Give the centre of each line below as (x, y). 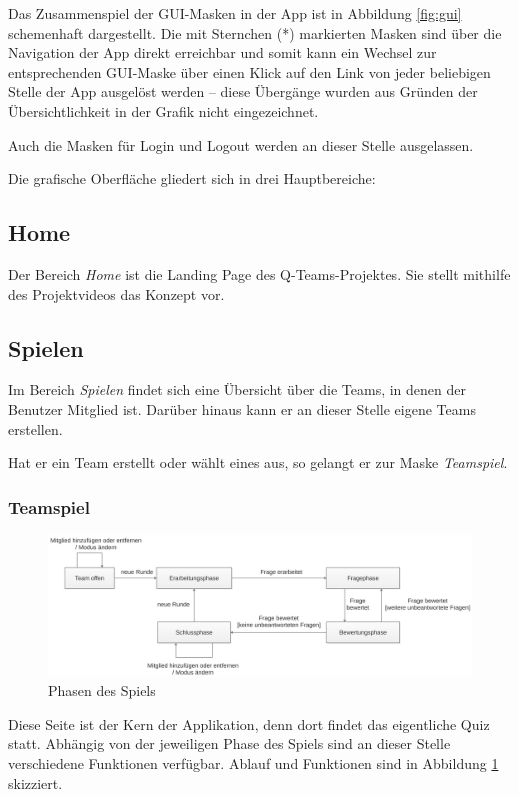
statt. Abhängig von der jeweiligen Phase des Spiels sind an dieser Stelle (229, 743)
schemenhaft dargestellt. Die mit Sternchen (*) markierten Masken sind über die (255, 32)
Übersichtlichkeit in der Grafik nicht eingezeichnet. (163, 110)
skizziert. (35, 782)
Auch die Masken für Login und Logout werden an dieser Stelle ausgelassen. (241, 144)
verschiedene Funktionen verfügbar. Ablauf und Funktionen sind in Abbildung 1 (253, 762)
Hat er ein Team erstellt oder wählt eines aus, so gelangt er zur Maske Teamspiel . (258, 462)
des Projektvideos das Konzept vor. (116, 293)
